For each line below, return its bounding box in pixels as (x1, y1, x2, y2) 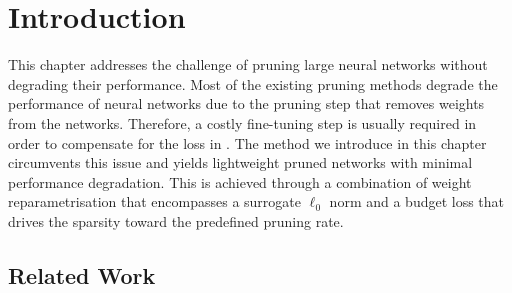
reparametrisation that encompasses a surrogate (8, 191, 302, 212)
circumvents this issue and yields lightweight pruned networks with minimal (8, 152, 473, 173)
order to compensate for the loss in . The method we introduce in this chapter (8, 132, 487, 153)
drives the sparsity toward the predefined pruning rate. (8, 210, 344, 231)
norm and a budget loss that (329, 191, 505, 212)
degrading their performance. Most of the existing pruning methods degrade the (8, 73, 498, 94)
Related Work (8, 259, 156, 290)
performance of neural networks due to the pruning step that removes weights (8, 93, 485, 114)
